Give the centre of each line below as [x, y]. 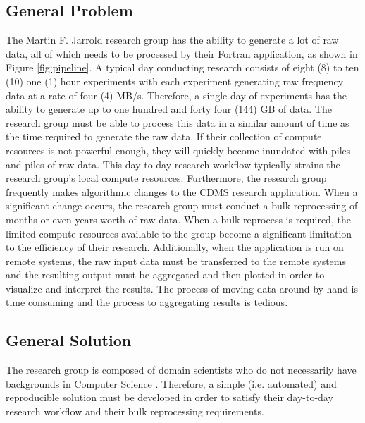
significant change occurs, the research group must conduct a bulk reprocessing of [182, 206]
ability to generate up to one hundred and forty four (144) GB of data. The [169, 109]
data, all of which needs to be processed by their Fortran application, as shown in [182, 53]
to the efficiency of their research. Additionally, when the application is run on [175, 247]
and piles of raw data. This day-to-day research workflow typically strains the [173, 164]
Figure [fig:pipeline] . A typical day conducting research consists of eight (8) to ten [182, 67]
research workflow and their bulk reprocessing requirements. [135, 411]
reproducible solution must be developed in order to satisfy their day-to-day [169, 397]
